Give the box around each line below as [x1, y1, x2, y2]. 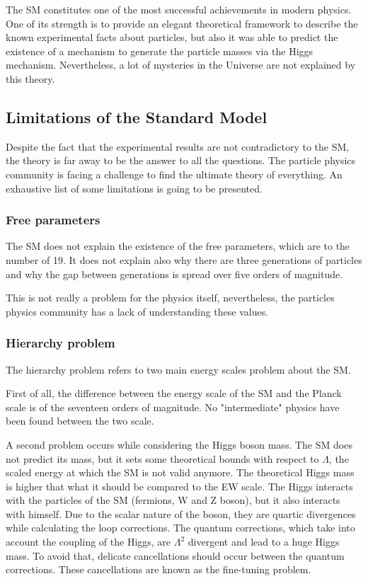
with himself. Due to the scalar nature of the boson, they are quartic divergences [6, 506, 356, 521]
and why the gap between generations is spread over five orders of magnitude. [6, 266, 343, 281]
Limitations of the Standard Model [6, 105, 268, 127]
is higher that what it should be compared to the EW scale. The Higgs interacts [6, 478, 353, 493]
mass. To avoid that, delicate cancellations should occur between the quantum [6, 548, 345, 563]
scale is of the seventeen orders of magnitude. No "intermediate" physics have [6, 399, 340, 414]
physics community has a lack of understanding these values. [6, 304, 269, 318]
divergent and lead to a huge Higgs [188, 534, 340, 549]
